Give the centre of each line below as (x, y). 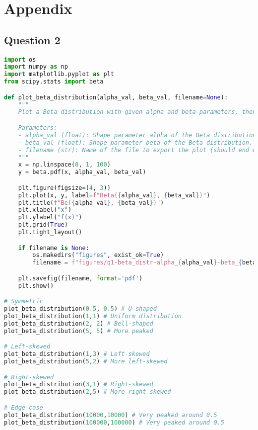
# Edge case (24, 407)
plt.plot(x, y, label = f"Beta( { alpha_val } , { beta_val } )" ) (114, 195)
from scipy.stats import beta (54, 82)
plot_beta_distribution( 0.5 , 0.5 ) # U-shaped (80, 309)
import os (20, 59)
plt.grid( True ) (43, 225)
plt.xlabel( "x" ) (45, 210)
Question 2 (32, 40)
